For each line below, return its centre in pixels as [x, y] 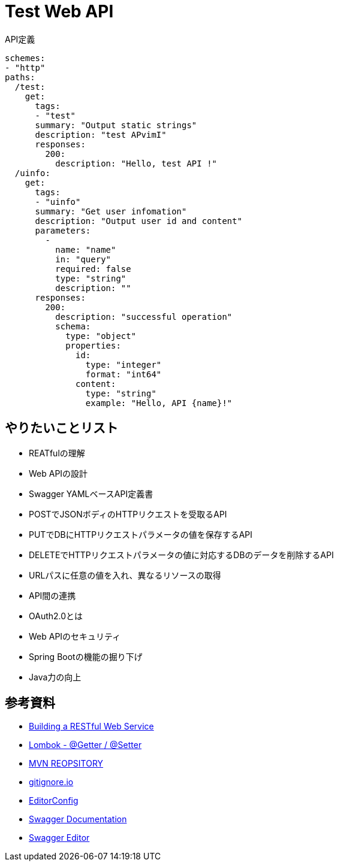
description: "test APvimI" [101, 134]
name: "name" [86, 249]
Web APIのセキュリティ [75, 636]
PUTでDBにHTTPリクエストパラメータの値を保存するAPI [141, 534]
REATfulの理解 [57, 453]
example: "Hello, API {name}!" [159, 403]
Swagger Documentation [78, 819]
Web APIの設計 [58, 473]
